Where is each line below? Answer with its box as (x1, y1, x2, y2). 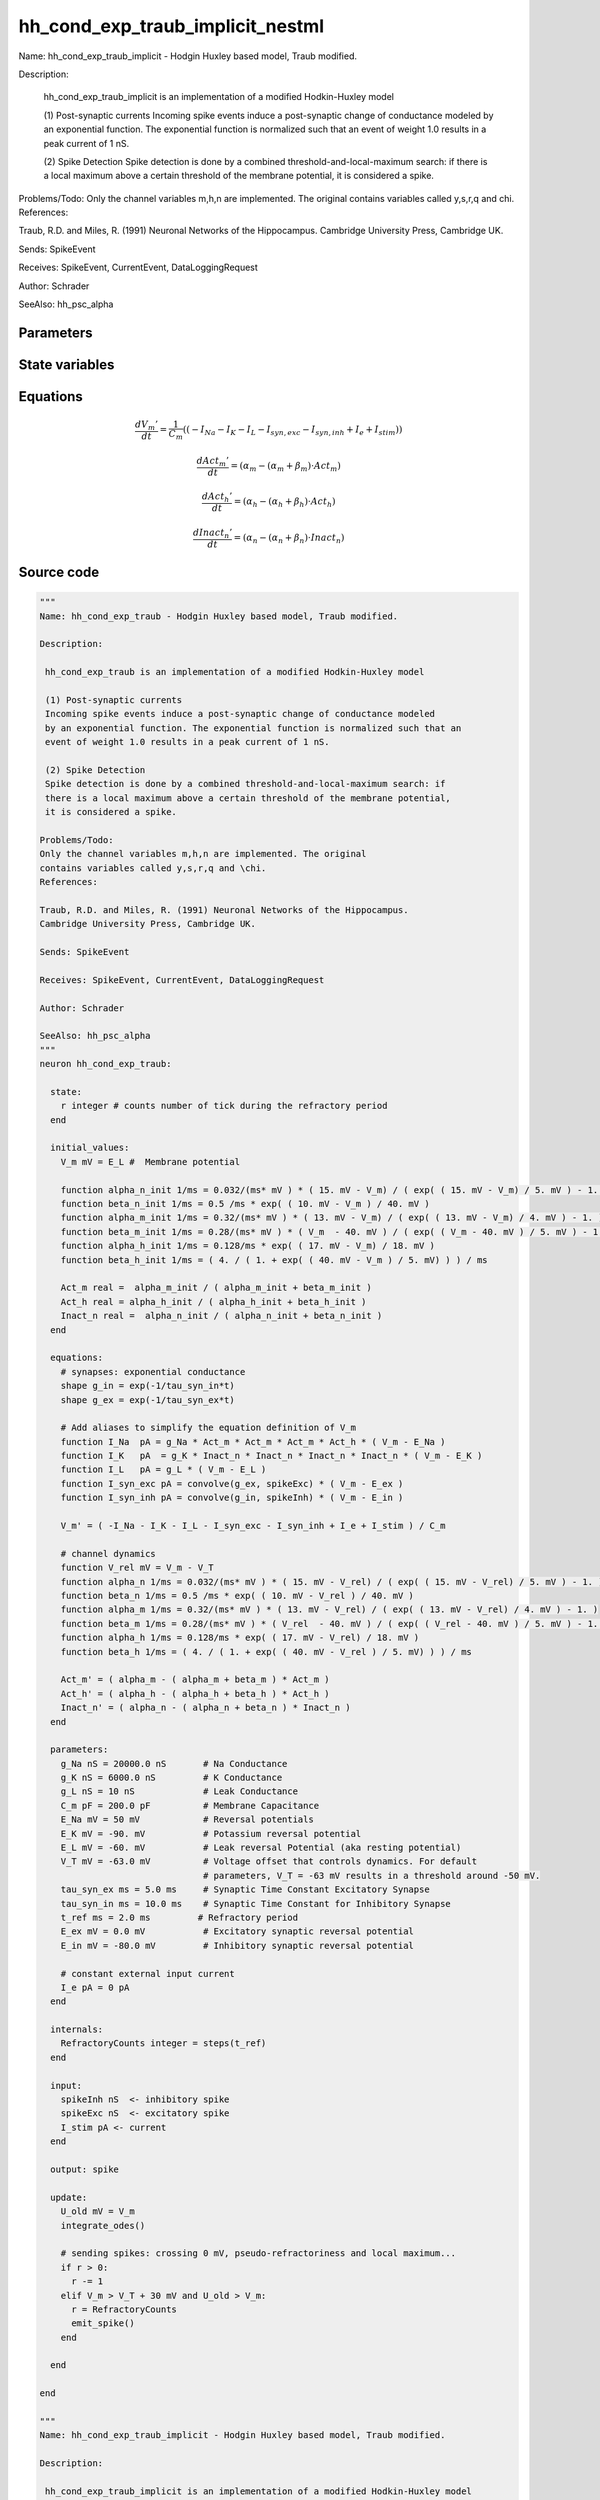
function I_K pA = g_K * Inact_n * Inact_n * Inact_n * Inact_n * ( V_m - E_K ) (60, 1450, 483, 1462)
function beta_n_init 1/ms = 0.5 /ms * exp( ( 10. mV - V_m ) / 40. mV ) (60, 1198, 430, 1210)
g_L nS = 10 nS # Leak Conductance (60, 1786, 299, 1797)
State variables (18, 356, 115, 373)
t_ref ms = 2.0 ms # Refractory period (60, 1911, 299, 1923)
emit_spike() (71, 2318, 135, 2329)
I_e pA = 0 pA (60, 1981, 130, 1993)
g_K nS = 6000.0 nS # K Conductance (60, 1772, 283, 1784)
